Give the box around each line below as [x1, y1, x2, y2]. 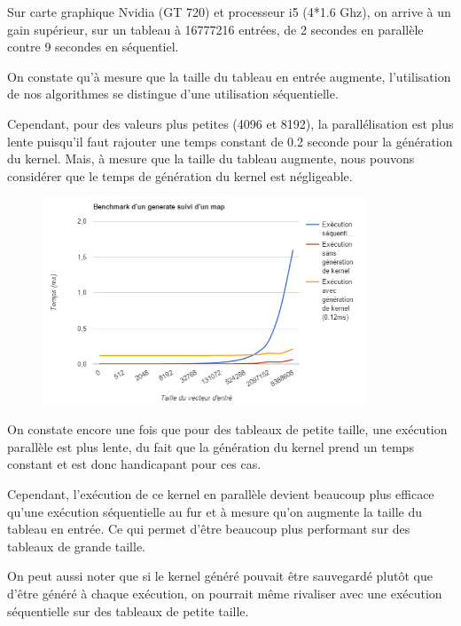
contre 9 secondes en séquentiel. [7, 37, 179, 56]
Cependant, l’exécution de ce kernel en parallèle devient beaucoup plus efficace [7, 485, 434, 503]
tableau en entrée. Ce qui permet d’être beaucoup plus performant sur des [7, 519, 410, 538]
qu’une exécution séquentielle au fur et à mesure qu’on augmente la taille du [7, 502, 423, 520]
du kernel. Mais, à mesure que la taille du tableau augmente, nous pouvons [7, 149, 415, 168]
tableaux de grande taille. [7, 536, 146, 555]
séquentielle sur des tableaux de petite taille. [7, 601, 249, 620]
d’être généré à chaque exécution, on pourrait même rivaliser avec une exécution [7, 584, 442, 603]
